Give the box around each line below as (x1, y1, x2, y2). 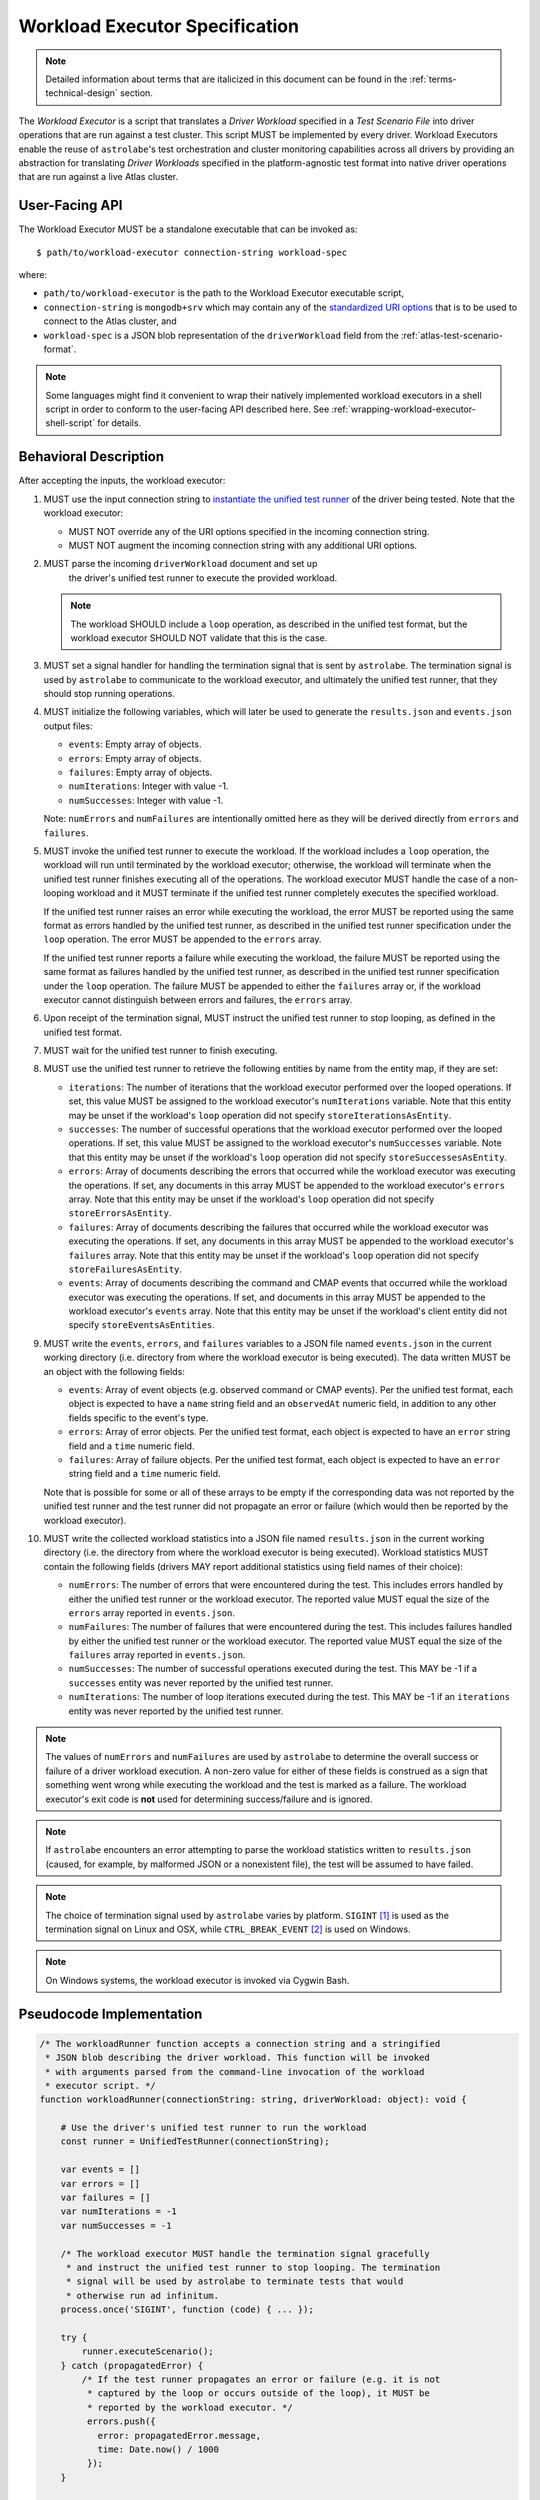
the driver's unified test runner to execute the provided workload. (68, 571, 338, 584)
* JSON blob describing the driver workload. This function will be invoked (45, 2052, 430, 2064)
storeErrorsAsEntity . (68, 1207, 172, 1219)
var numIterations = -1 (60, 2206, 177, 2217)
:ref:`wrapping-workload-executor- (331, 403, 477, 415)
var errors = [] (60, 2178, 140, 2189)
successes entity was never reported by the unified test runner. (68, 1676, 334, 1689)
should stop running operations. (43, 688, 175, 700)
